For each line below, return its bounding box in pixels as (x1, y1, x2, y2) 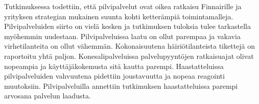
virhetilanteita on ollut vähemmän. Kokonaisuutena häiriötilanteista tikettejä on (4, 41, 255, 51)
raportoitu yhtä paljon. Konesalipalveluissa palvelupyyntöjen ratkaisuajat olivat (4, 50, 254, 61)
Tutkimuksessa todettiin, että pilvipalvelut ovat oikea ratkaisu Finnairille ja (4, 1, 242, 11)
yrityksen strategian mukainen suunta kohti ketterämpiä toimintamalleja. (4, 11, 233, 21)
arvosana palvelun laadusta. (4, 90, 91, 101)
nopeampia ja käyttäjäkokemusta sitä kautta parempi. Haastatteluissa (4, 60, 224, 71)
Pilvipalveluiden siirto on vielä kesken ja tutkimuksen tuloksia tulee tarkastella (4, 21, 251, 31)
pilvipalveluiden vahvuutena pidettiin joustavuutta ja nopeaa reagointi (4, 71, 225, 81)
